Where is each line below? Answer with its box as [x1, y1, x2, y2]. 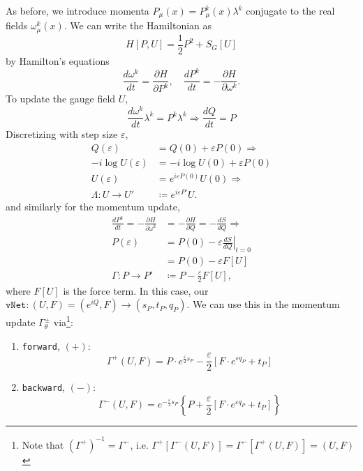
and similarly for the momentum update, [6, 199, 180, 214]
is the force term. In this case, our [63, 283, 209, 298]
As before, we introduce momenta [6, 3, 149, 17]
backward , [22, 380, 65, 394]
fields [6, 18, 28, 33]
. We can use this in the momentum [186, 297, 340, 311]
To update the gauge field [6, 91, 116, 106]
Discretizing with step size [6, 127, 118, 141]
